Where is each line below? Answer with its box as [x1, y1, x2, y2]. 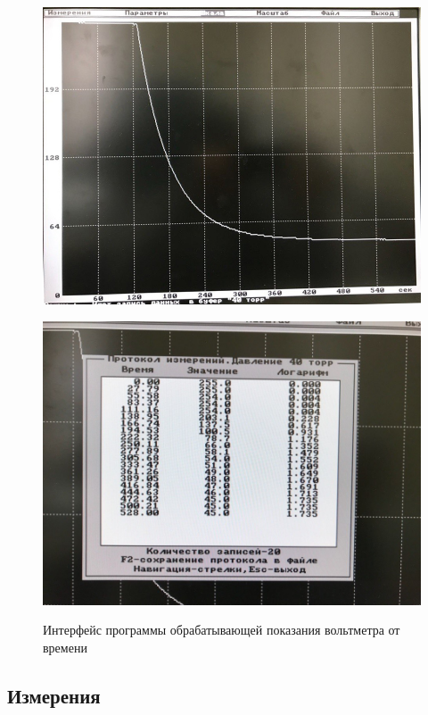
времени [43, 637, 87, 656]
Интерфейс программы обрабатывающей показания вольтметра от [43, 620, 400, 639]
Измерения [7, 681, 101, 709]
